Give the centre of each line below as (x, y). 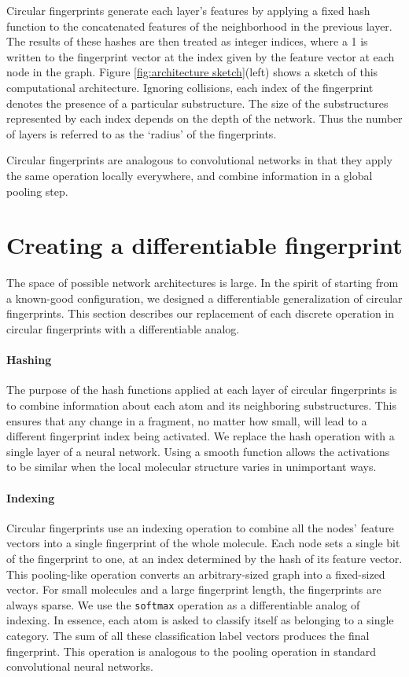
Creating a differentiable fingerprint (204, 245)
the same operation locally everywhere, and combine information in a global (190, 175)
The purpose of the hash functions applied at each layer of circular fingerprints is (202, 390)
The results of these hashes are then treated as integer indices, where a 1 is (187, 41)
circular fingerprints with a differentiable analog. (123, 329)
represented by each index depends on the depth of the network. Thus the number (204, 118)
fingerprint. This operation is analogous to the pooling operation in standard (191, 651)
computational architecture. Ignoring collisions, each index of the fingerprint (190, 87)
